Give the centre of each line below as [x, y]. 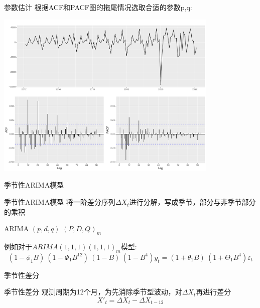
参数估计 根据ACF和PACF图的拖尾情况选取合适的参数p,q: [98, 7]
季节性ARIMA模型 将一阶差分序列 [60, 202]
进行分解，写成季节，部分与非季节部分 [192, 202]
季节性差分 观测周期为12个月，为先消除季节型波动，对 [93, 292]
